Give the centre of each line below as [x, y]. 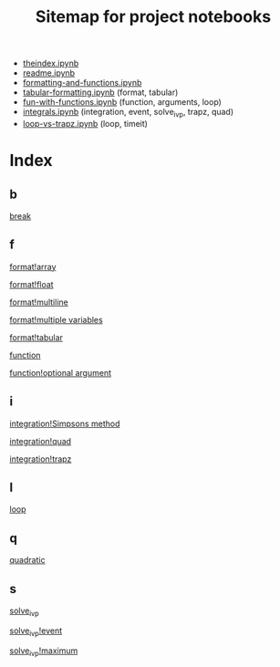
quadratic [27, 560]
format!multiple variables [56, 319]
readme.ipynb [49, 73]
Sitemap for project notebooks [153, 17]
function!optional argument [61, 372]
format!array [33, 266]
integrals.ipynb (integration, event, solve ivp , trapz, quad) [128, 113]
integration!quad [40, 441]
